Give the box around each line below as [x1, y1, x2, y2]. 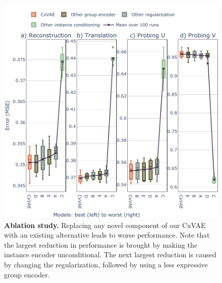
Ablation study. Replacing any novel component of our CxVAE [4, 219, 206, 230]
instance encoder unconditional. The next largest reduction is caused [4, 249, 216, 260]
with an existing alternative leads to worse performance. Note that [4, 230, 210, 240]
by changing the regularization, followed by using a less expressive [4, 259, 208, 269]
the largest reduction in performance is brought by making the [4, 239, 198, 250]
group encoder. [4, 269, 50, 279]
